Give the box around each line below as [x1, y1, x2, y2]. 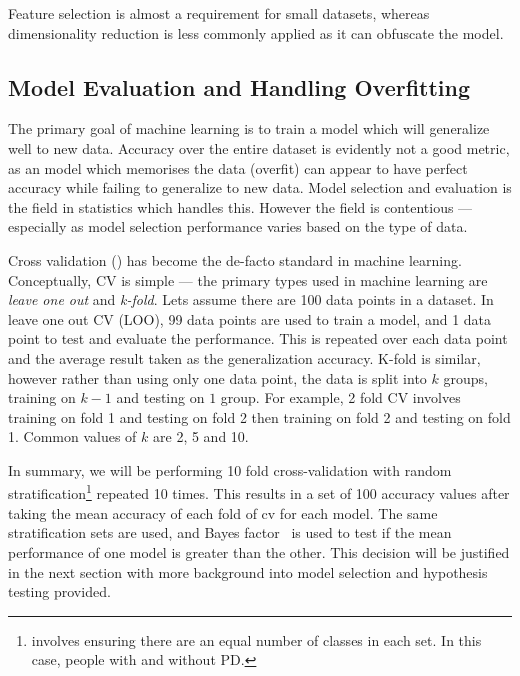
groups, [443, 367, 488, 388]
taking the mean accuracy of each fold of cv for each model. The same [8, 502, 438, 523]
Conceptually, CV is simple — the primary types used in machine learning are [8, 269, 488, 290]
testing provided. [8, 581, 111, 602]
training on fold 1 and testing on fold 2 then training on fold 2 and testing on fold [8, 406, 511, 427]
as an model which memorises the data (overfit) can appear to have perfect [8, 157, 468, 178]
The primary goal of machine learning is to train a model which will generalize [8, 118, 490, 139]
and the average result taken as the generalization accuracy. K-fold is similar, [8, 347, 481, 368]
